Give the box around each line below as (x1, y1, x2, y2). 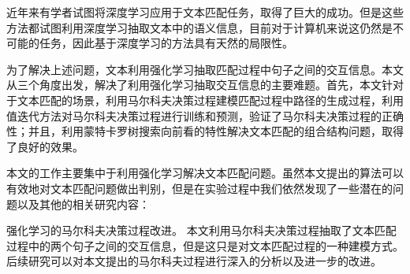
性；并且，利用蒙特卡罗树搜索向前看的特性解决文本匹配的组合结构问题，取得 (6, 123, 404, 139)
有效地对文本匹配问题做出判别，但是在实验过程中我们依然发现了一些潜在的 (6, 180, 393, 196)
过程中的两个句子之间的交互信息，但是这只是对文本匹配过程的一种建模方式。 (6, 237, 404, 254)
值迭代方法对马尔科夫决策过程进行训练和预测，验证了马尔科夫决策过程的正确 (6, 107, 404, 124)
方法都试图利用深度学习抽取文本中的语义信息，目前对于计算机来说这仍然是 (6, 19, 393, 35)
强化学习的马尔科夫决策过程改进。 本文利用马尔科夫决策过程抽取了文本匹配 (6, 222, 397, 239)
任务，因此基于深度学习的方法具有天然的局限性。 (39, 35, 293, 51)
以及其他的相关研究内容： (17, 195, 150, 212)
